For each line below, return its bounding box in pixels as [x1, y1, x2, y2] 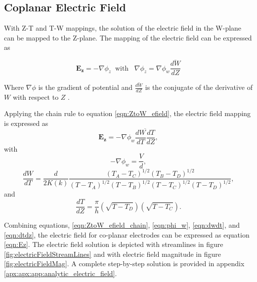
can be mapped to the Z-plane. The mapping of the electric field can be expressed [4, 32, 252, 42]
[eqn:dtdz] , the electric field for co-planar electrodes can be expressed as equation [4, 229, 250, 240]
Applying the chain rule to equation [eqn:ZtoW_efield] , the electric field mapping [4, 108, 251, 119]
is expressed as [4, 118, 48, 128]
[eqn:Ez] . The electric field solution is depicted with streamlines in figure [4, 239, 223, 249]
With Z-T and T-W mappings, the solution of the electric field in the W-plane [4, 23, 242, 33]
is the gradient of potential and [38, 82, 133, 92]
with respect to [12, 91, 59, 102]
